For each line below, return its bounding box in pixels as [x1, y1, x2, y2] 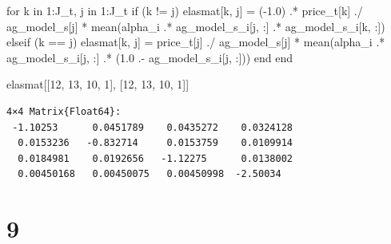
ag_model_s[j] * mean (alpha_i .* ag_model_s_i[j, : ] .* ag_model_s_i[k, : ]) [6, 18, 385, 34]
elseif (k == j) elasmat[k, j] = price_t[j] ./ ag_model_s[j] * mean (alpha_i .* [6, 33, 385, 50]
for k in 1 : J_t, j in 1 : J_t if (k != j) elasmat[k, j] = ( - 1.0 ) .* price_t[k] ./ [6, 2, 363, 18]
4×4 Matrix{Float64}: [6, 105, 122, 117]
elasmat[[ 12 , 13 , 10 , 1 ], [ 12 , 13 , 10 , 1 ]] [6, 76, 190, 92]
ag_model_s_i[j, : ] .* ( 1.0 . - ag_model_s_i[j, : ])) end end [6, 49, 293, 65]
